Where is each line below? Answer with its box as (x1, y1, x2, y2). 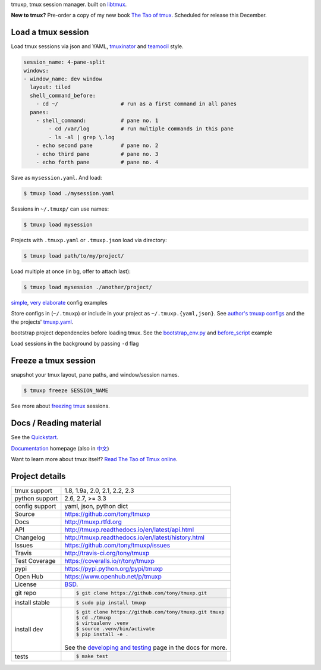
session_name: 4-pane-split (23, 59, 105, 65)
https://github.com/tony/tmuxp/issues (64, 541, 171, 549)
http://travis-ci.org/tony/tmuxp (64, 549, 150, 557)
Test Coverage (14, 556, 56, 565)
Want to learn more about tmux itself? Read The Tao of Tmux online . (11, 455, 178, 462)
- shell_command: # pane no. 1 (36, 117, 159, 124)
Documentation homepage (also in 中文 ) (11, 444, 109, 452)
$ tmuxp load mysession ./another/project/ (23, 283, 153, 290)
